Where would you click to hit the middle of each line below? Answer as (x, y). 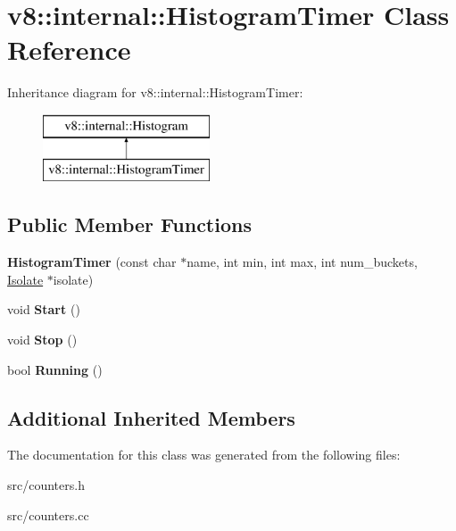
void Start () (44, 309)
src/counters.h (46, 485)
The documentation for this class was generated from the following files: (204, 455)
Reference (69, 50)
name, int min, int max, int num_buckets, (302, 262)
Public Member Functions (129, 224)
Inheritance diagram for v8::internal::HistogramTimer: (155, 92)
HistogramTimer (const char (92, 262)
